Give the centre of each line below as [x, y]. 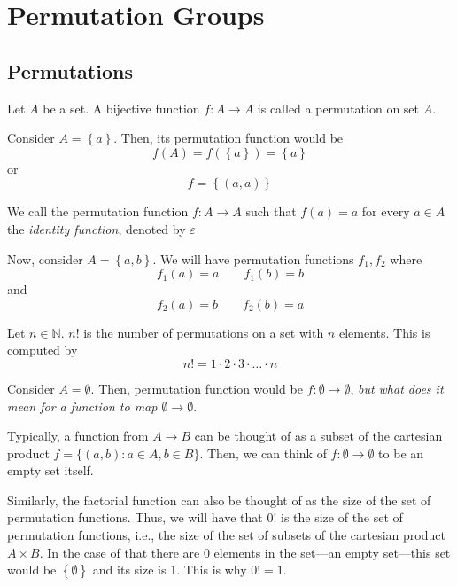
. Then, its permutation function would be [228, 138]
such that [271, 211]
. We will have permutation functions [253, 258]
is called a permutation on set [338, 108]
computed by [43, 350]
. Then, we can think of [263, 453]
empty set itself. [50, 470]
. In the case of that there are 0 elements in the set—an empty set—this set [245, 552]
